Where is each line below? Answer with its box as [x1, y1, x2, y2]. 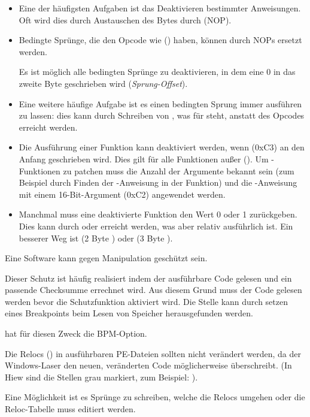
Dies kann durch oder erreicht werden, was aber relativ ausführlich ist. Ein [19, 219, 293, 232]
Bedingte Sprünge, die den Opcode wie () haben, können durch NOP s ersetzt [19, 34, 302, 46]
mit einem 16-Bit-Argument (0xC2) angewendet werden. [19, 188, 226, 200]
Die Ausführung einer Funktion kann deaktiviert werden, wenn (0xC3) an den [19, 141, 305, 153]
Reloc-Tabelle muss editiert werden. [5, 403, 136, 415]
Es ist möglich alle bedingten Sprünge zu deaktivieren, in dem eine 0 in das [19, 65, 296, 78]
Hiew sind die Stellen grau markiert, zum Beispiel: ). [5, 370, 198, 383]
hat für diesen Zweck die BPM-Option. [5, 327, 147, 340]
